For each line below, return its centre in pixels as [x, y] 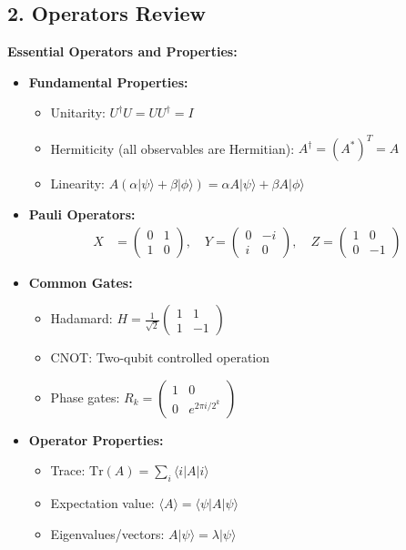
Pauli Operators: [82, 214]
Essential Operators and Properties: [122, 51]
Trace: [68, 470]
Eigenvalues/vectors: [107, 533]
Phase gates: [85, 397]
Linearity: [77, 183]
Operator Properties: [96, 439]
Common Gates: [81, 282]
